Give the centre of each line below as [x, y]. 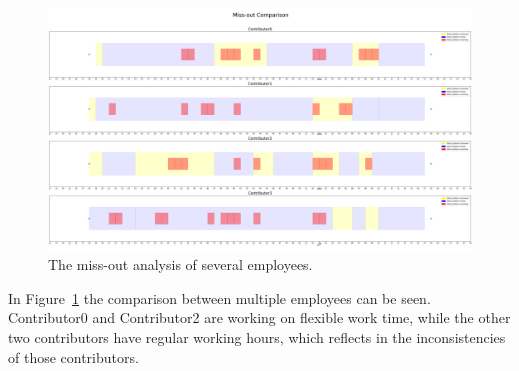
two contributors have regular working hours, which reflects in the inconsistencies [257, 337]
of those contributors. [73, 356]
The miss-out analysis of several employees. [180, 264]
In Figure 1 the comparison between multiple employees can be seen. [219, 297]
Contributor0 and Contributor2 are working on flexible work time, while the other [259, 317]
